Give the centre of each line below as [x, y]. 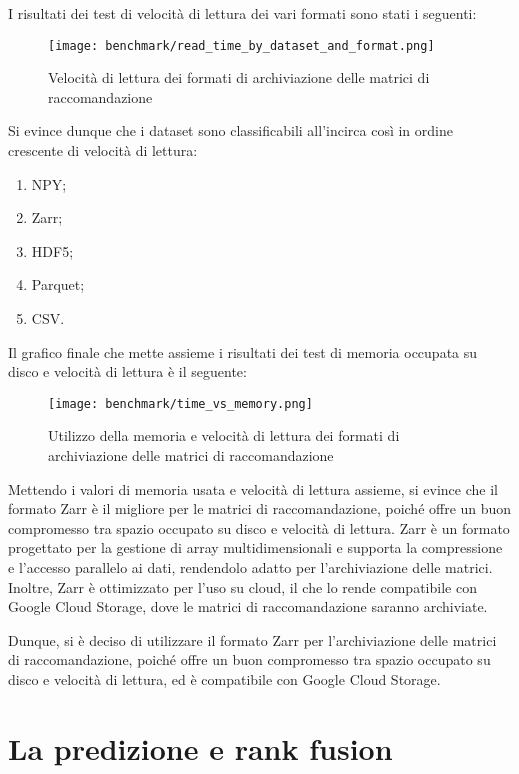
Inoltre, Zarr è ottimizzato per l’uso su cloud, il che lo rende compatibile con [242, 586]
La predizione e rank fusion [200, 747]
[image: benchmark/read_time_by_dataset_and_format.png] [241, 45]
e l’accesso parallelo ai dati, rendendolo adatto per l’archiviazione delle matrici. [250, 567]
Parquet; [58, 284]
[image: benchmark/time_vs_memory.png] [180, 403]
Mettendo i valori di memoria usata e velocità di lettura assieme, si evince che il [253, 488]
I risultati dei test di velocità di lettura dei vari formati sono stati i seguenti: [242, 13]
